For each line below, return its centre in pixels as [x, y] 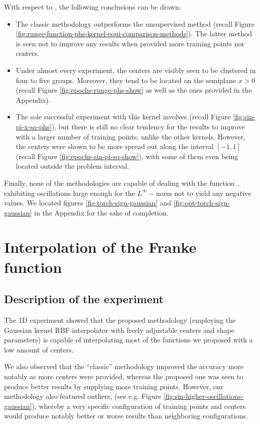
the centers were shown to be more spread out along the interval [115, 146]
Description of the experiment [84, 299]
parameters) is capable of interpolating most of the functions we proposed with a [128, 340]
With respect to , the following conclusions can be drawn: [93, 7]
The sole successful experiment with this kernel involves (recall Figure [123, 117]
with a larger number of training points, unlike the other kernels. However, [131, 136]
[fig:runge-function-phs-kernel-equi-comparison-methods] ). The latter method [134, 33]
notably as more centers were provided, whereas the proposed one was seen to [124, 376]
